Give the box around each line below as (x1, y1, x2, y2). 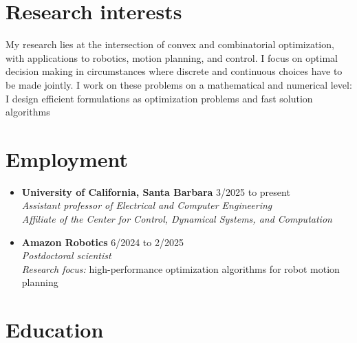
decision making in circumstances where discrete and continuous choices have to (6, 64, 343, 78)
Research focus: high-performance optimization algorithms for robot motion (21, 261, 340, 276)
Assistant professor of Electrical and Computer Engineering (21, 198, 272, 212)
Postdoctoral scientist (21, 248, 111, 263)
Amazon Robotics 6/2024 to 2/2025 (21, 234, 184, 249)
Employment (6, 144, 129, 173)
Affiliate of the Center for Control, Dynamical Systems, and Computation (21, 212, 332, 225)
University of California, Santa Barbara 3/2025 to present (21, 184, 290, 199)
